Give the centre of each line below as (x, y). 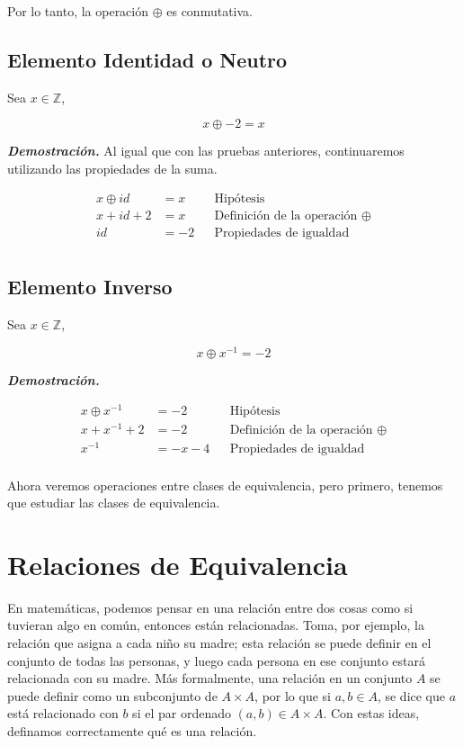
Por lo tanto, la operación (78, 11)
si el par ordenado (182, 713)
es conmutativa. (209, 11)
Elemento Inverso (90, 287)
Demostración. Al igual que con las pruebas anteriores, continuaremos (206, 151)
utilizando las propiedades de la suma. (112, 168)
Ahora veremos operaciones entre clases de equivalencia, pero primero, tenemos (225, 485)
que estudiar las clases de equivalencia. (114, 503)
